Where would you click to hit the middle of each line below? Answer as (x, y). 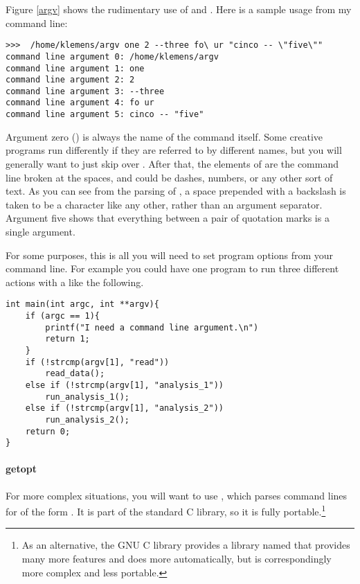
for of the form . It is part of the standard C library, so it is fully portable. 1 (166, 510)
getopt (21, 469)
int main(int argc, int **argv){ (82, 304)
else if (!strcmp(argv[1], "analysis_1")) (124, 385)
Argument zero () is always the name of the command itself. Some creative (164, 136)
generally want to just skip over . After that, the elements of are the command (172, 163)
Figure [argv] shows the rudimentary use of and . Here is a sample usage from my (179, 9)
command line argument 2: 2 (70, 80)
